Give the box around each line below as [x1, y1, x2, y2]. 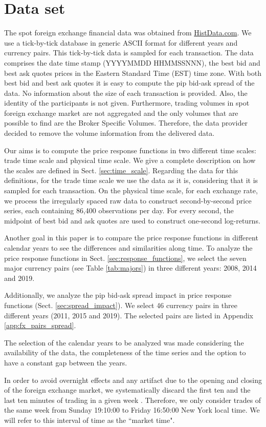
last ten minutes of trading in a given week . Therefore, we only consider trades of [4, 394, 261, 405]
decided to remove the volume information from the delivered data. [4, 128, 215, 138]
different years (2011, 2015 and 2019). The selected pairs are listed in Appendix [4, 310, 253, 320]
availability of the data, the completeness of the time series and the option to [4, 347, 246, 358]
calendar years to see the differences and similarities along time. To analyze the [4, 242, 253, 253]
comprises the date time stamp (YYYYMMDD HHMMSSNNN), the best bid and [4, 57, 260, 68]
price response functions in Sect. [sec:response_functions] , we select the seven [4, 252, 247, 263]
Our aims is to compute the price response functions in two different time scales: [4, 145, 256, 155]
